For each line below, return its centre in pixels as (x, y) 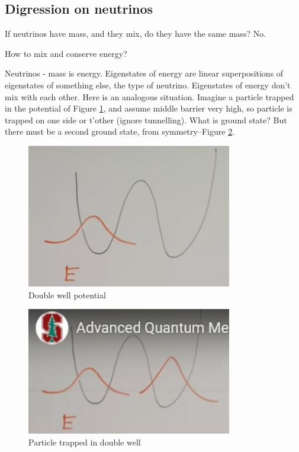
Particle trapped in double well (85, 442)
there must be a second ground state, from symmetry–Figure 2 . (120, 131)
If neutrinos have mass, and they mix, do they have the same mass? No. (136, 34)
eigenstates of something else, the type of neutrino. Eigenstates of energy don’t (148, 85)
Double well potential (67, 295)
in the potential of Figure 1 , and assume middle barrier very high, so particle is (149, 108)
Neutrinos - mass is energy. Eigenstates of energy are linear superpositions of (144, 73)
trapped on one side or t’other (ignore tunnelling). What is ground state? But (146, 120)
